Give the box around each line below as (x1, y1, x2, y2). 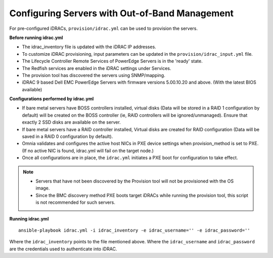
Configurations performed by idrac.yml (9, 96, 94, 102)
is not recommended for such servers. (35, 199, 116, 205)
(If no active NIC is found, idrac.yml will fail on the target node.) (22, 148, 154, 154)
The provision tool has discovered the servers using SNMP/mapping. (22, 72, 165, 78)
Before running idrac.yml (9, 34, 63, 41)
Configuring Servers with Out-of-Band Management (9, 8, 234, 19)
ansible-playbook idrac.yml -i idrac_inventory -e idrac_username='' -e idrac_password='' (18, 227, 250, 233)
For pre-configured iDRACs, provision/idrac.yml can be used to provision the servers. (9, 25, 198, 31)
